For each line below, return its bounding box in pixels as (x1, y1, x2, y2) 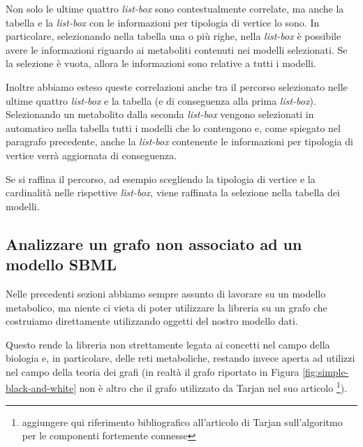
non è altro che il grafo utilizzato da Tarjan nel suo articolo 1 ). (79, 379, 348, 395)
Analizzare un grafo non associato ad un (6, 233, 302, 254)
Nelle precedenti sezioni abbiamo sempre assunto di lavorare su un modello (6, 286, 326, 300)
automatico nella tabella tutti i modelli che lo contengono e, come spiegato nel (6, 120, 341, 135)
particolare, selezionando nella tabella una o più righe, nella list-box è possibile (6, 29, 341, 43)
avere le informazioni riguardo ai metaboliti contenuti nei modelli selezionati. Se (6, 42, 348, 57)
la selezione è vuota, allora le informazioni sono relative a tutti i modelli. (6, 56, 316, 71)
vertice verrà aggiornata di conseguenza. (6, 147, 177, 162)
